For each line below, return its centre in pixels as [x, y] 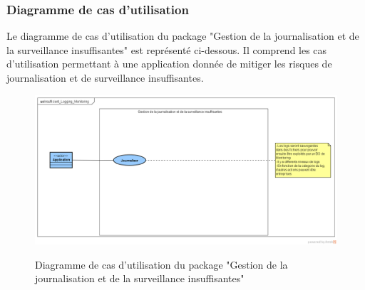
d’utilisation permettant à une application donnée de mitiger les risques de [169, 64]
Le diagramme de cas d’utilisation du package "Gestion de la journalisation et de [183, 36]
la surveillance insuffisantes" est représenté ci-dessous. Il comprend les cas [167, 49]
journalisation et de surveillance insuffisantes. [105, 77]
